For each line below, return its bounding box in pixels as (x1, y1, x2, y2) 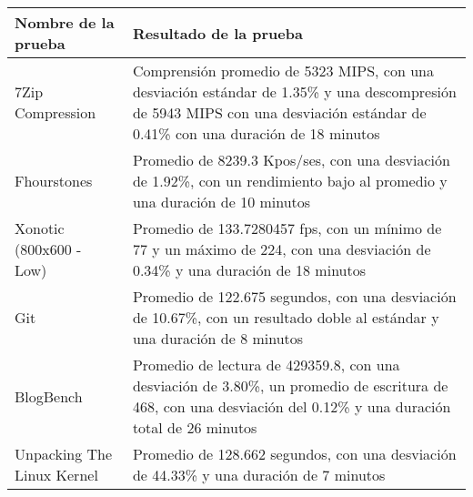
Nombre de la (15, 12, 115, 33)
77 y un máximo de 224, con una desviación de (132, 238, 431, 259)
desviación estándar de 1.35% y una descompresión (132, 81, 457, 102)
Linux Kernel (15, 464, 98, 485)
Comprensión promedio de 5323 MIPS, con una (132, 60, 434, 81)
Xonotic (15, 218, 65, 238)
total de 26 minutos (132, 417, 257, 438)
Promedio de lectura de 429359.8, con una (132, 354, 400, 375)
